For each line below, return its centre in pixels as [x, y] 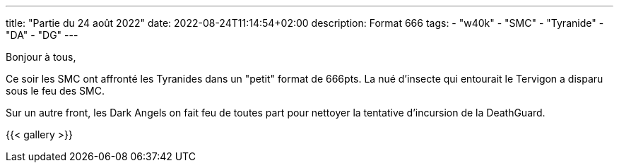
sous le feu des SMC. [55, 91]
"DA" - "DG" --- [42, 35]
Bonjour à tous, [41, 57]
